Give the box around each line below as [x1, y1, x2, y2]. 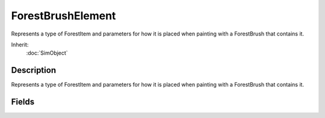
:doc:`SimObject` [26, 49, 69, 57]
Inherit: [11, 41, 29, 48]
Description [11, 65, 57, 75]
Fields [11, 97, 35, 107]
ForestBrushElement [11, 9, 116, 22]
